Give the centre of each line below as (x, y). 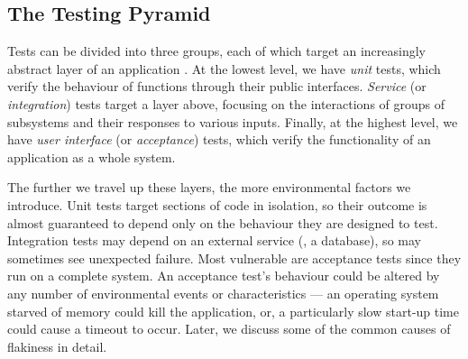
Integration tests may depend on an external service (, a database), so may (214, 240)
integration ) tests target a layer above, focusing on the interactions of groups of (226, 103)
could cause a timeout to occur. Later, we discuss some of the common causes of (229, 329)
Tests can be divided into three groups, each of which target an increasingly (217, 51)
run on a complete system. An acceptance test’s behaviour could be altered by (224, 276)
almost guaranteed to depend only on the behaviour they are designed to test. (223, 222)
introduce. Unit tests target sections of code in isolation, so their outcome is (217, 204)
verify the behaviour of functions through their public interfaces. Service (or (217, 86)
